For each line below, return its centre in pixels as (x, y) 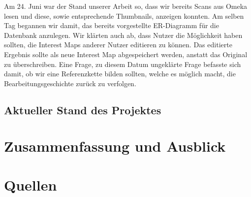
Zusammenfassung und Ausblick (115, 146)
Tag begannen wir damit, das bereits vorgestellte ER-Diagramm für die (111, 25)
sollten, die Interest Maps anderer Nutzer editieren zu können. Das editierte (118, 45)
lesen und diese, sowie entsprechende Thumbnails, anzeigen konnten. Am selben (124, 16)
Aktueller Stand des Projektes (83, 110)
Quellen (31, 184)
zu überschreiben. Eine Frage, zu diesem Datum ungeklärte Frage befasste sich (123, 64)
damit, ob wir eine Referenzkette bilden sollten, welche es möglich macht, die (120, 74)
